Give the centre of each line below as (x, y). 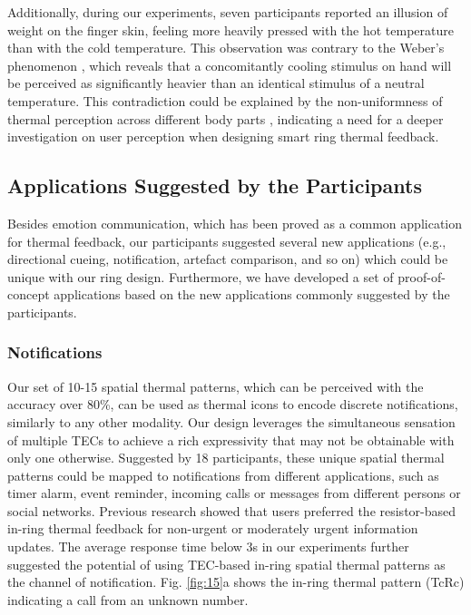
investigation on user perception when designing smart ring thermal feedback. (223, 137)
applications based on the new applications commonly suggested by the (252, 294)
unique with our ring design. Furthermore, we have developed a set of (201, 276)
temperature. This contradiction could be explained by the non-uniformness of (225, 100)
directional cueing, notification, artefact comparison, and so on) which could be (228, 259)
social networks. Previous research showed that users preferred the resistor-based (232, 510)
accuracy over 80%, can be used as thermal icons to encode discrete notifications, (233, 404)
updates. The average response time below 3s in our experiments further (208, 547)
